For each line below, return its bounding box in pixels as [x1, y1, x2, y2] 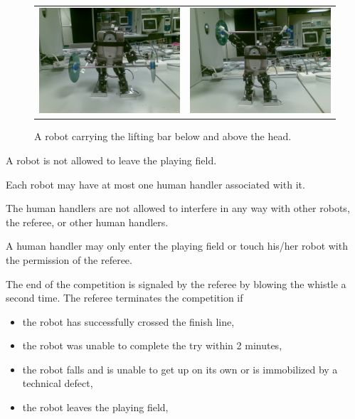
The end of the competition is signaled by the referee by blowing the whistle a [6, 276, 346, 291]
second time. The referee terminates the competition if [6, 290, 243, 305]
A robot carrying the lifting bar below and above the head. [34, 129, 292, 144]
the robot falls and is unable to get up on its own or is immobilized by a [22, 361, 338, 376]
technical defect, [22, 376, 93, 391]
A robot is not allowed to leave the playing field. [6, 152, 217, 167]
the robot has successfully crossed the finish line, [22, 314, 235, 329]
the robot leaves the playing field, [22, 400, 169, 415]
